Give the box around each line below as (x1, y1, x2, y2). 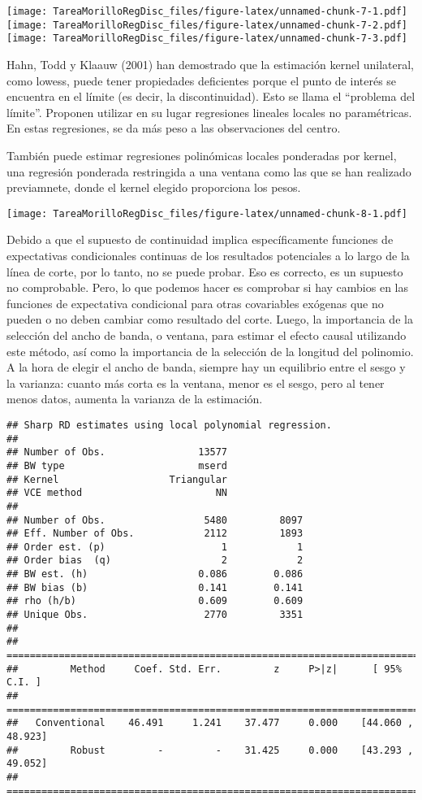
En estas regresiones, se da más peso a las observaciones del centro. (6, 120, 341, 137)
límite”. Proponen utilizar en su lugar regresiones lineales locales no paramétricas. (6, 103, 412, 120)
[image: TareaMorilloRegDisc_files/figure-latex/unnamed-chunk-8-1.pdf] (6, 207, 407, 220)
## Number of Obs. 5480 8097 (6, 514, 304, 526)
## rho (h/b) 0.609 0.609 (6, 595, 304, 607)
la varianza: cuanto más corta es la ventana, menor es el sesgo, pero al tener (6, 374, 385, 391)
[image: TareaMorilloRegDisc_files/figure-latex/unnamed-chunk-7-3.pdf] (6, 33, 407, 45)
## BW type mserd (6, 459, 228, 472)
